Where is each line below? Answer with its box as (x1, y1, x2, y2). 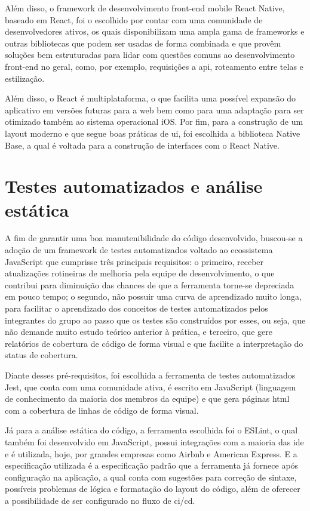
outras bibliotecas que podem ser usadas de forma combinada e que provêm (5, 36, 281, 49)
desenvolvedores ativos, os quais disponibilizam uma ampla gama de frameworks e (5, 25, 305, 38)
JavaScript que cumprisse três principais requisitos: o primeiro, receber (5, 255, 264, 267)
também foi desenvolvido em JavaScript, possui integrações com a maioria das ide (5, 435, 304, 448)
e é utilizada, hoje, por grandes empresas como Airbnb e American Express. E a (5, 447, 297, 460)
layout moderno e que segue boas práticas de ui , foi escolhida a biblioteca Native (5, 127, 300, 139)
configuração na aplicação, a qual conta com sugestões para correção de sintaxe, (5, 470, 297, 483)
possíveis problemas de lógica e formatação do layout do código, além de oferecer (5, 482, 300, 495)
